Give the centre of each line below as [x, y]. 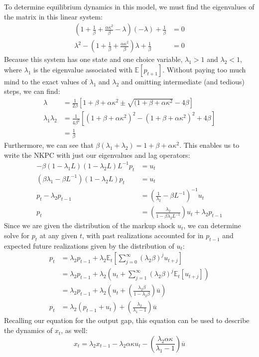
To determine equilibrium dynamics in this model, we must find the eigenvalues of [129, 6]
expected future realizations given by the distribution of [89, 245]
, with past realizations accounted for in [143, 235]
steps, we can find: [32, 91]
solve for [17, 235]
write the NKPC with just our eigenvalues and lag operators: [97, 155]
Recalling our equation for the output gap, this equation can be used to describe [127, 320]
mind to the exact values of [46, 81]
